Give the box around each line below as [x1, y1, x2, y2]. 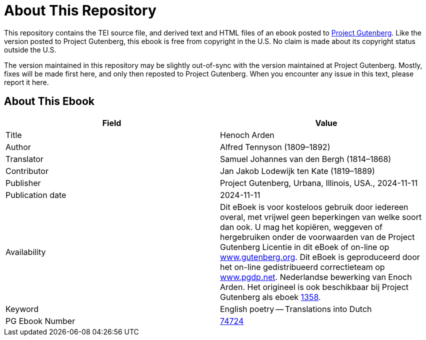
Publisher [5, 177, 41, 188]
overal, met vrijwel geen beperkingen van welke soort [220, 211, 422, 222]
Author [5, 141, 31, 152]
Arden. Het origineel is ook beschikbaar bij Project [220, 281, 409, 292]
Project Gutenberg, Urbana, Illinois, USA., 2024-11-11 [220, 177, 418, 188]
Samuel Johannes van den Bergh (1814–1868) [220, 153, 391, 164]
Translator [5, 153, 43, 164]
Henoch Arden [220, 129, 274, 140]
